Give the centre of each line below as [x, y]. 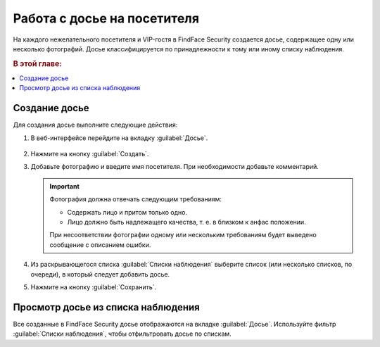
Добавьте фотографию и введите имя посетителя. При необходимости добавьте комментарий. [175, 167]
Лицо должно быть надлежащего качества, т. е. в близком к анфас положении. [186, 222]
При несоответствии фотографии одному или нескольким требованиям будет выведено [183, 235]
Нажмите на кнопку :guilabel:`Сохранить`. [94, 287]
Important [65, 186]
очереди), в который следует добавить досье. [100, 274]
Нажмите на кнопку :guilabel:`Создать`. [90, 154]
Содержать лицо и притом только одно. [127, 212]
